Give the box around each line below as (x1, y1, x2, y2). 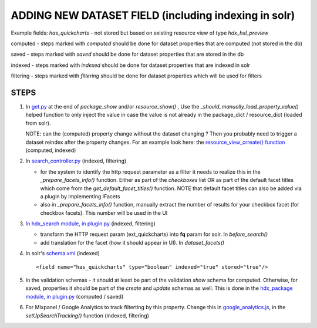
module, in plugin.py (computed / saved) (25, 293, 124, 300)
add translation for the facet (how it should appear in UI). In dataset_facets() (40, 239, 225, 246)
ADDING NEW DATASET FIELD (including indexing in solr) (11, 9, 295, 22)
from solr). (25, 119, 51, 126)
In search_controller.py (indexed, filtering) (25, 157, 127, 164)
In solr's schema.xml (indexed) (25, 250, 100, 257)
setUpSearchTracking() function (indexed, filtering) (25, 312, 150, 319)
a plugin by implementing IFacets (40, 192, 120, 199)
